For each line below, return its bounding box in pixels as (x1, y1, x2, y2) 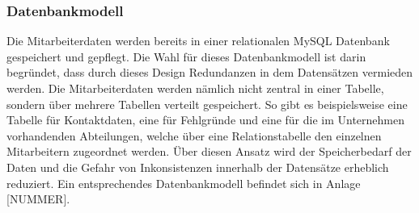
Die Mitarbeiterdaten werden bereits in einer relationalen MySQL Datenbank (6, 32, 390, 49)
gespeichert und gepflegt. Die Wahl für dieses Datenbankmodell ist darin (6, 48, 366, 65)
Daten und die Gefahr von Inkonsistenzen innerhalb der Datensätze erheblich (6, 158, 389, 175)
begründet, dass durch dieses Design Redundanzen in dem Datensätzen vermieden (6, 64, 413, 81)
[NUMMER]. (6, 190, 70, 207)
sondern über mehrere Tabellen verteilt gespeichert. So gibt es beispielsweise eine (6, 95, 408, 112)
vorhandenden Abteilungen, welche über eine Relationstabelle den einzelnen (6, 127, 382, 144)
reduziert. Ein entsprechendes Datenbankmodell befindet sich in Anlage (6, 174, 361, 191)
